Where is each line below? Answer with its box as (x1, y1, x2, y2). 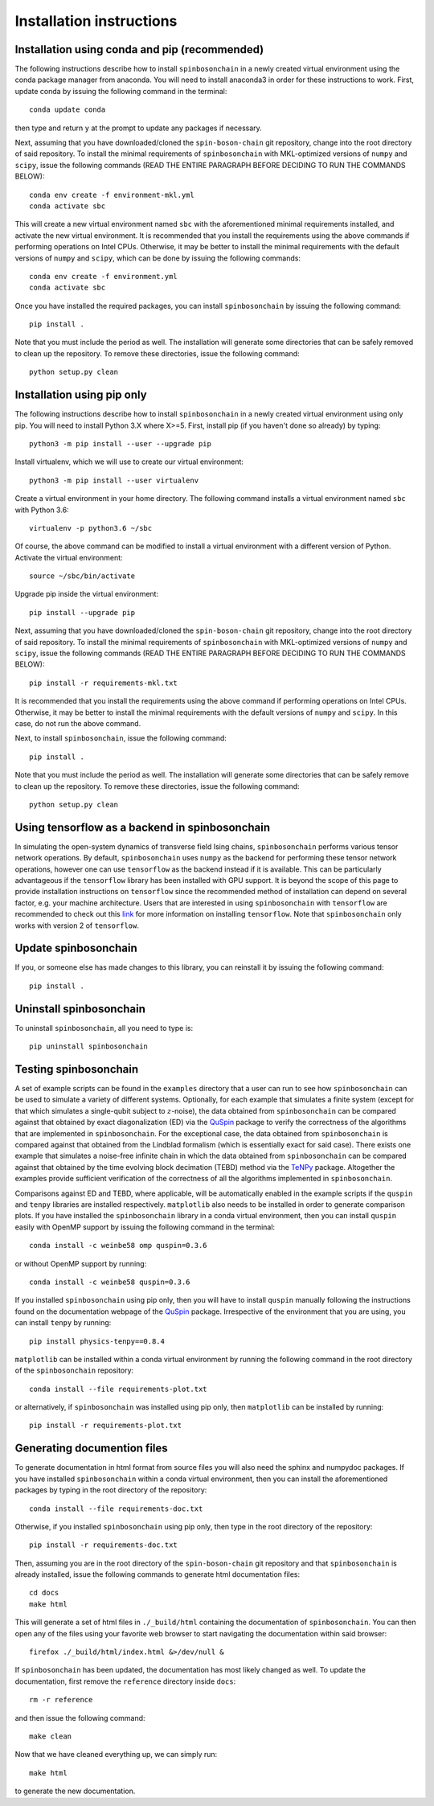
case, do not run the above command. (14, 718, 141, 728)
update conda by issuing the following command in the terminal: (14, 86, 227, 96)
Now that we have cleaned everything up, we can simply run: (14, 1750, 218, 1759)
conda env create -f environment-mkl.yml (29, 190, 194, 199)
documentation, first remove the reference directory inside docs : (14, 1677, 236, 1686)
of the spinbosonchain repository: (14, 1365, 134, 1375)
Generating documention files (14, 1442, 168, 1455)
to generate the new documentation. (14, 1786, 136, 1796)
